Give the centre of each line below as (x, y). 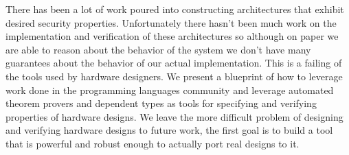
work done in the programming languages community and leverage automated (170, 90)
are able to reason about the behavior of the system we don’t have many (158, 49)
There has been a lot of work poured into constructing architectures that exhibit (175, 9)
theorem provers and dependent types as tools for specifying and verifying (161, 103)
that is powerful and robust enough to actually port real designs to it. (153, 143)
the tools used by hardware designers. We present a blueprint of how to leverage (174, 76)
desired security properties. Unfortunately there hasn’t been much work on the (171, 22)
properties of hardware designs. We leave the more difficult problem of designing (174, 116)
